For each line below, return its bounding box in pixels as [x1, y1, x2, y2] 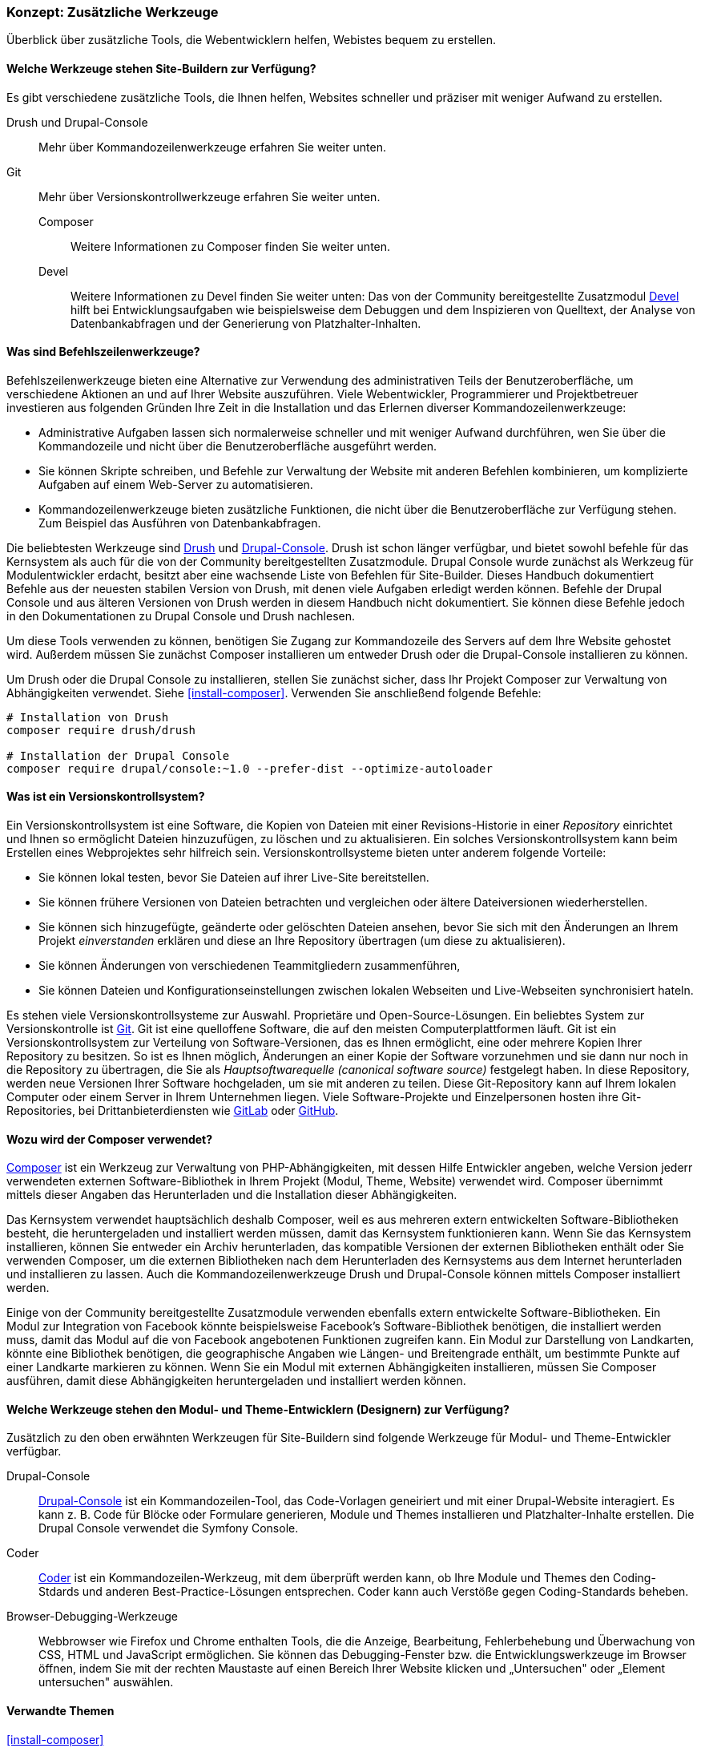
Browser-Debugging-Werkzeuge [6, 1609, 178, 1624]
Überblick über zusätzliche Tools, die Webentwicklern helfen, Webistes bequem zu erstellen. [6, 33, 497, 47]
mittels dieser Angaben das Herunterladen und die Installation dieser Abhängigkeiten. [6, 1188, 457, 1202]
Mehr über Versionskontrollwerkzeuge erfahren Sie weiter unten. [38, 189, 381, 204]
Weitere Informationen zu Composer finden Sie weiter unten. [71, 239, 391, 253]
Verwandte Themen [6, 1704, 115, 1718]
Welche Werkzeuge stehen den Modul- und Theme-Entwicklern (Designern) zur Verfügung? [6, 1402, 510, 1416]
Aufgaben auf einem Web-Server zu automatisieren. [38, 477, 313, 491]
